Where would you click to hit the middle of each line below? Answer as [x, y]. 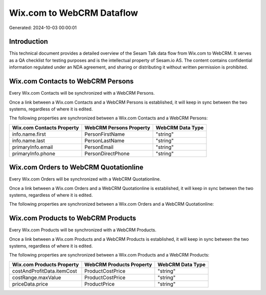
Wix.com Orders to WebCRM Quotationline [76, 167]
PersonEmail [99, 147]
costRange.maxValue [37, 277]
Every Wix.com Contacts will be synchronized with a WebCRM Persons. [82, 93]
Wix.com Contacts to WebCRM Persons [71, 81]
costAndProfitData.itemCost [45, 271]
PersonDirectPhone [107, 153]
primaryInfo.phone [33, 153]
